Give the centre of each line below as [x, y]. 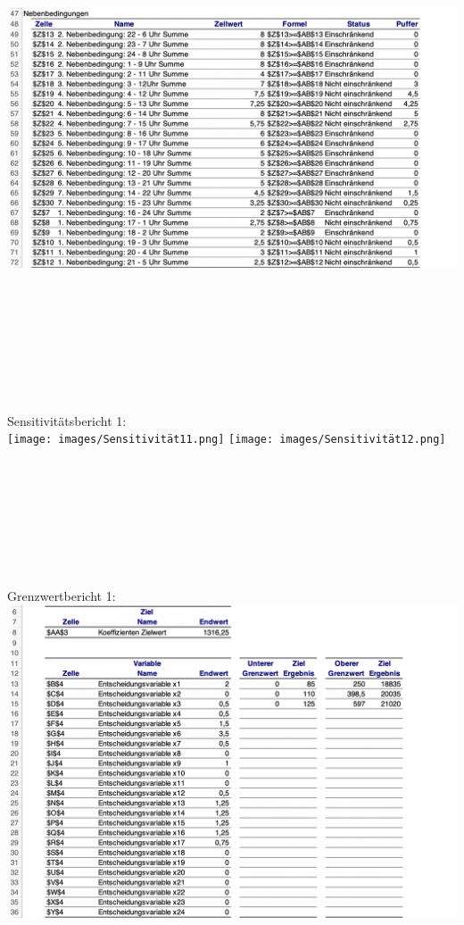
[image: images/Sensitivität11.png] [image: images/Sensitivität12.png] [227, 440]
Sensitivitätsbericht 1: [67, 420]
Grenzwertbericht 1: [62, 595]
